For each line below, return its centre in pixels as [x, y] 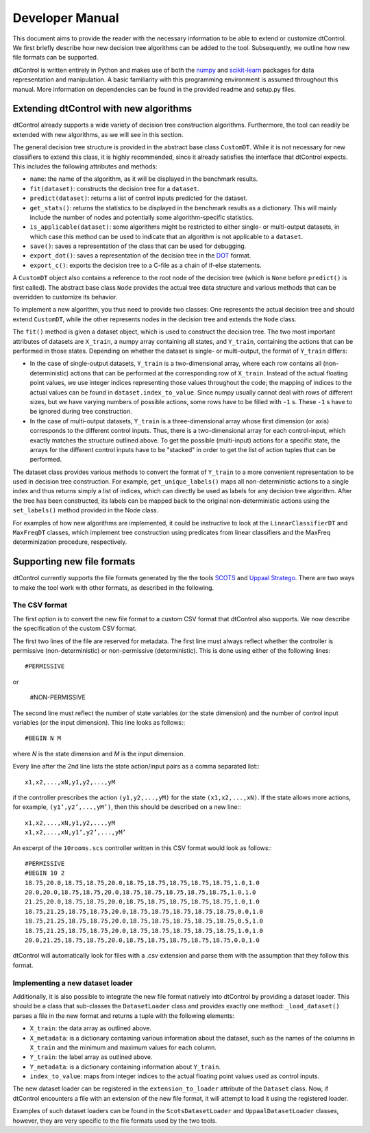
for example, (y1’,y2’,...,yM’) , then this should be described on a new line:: [127, 807]
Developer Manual [66, 18]
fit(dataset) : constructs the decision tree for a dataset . [114, 188]
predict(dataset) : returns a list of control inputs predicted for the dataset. [139, 198]
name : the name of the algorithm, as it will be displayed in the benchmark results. [144, 179]
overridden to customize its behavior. [65, 297]
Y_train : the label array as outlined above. [91, 1057]
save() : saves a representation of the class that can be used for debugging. [138, 246]
